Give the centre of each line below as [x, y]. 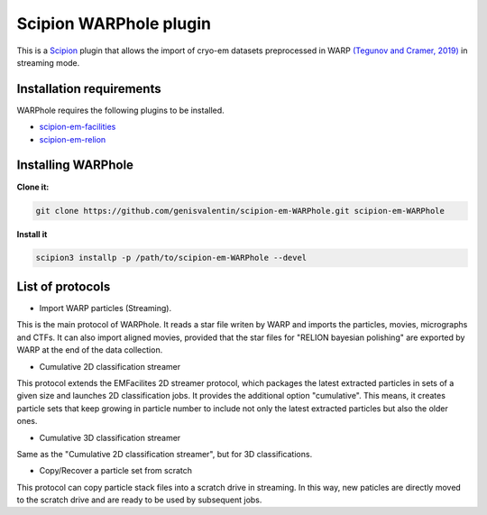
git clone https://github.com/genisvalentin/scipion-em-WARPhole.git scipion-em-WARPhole [240, 211]
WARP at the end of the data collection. [90, 350]
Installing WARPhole [75, 166]
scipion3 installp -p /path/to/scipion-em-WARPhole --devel [171, 258]
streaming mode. [48, 62]
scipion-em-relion [73, 139]
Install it [32, 234]
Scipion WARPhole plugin [114, 23]
